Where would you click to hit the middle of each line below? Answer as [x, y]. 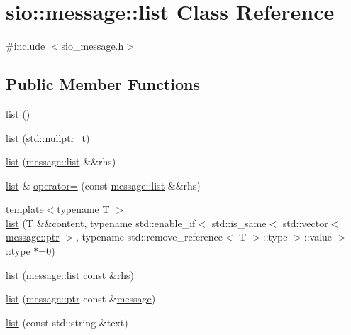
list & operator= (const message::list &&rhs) [103, 185]
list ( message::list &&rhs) [61, 161]
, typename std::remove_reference [149, 237]
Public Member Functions [103, 84]
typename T [83, 209]
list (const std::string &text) [67, 322]
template [25, 209]
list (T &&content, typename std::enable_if [101, 223]
